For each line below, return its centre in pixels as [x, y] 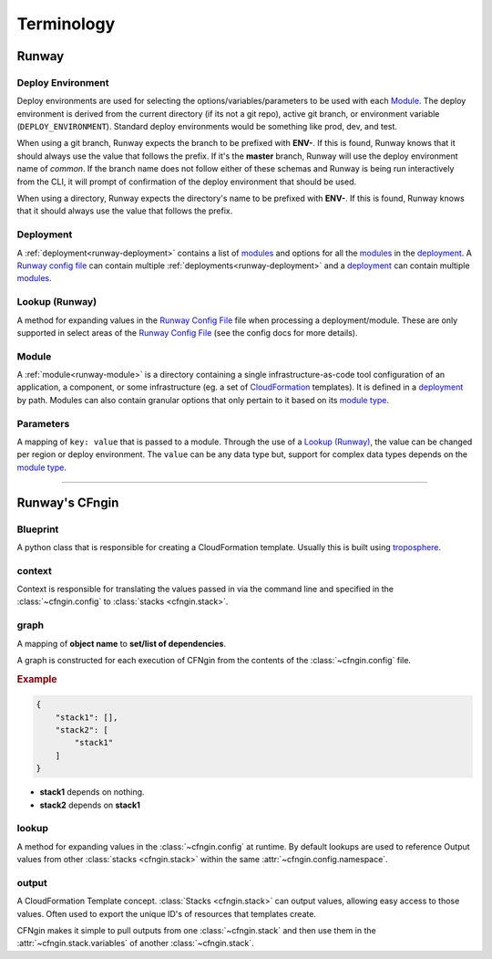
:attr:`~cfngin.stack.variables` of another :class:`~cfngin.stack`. [135, 943]
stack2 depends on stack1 [90, 805]
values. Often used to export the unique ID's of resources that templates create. [166, 913]
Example [37, 679]
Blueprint [38, 529]
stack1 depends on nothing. [92, 792]
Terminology [66, 24]
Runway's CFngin [68, 502]
